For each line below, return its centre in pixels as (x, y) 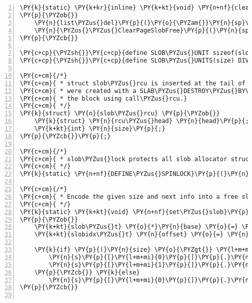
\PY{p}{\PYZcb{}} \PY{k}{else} (87, 272)
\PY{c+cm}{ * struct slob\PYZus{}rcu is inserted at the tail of (133, 83)
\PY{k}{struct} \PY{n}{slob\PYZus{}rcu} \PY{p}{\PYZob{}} (120, 114)
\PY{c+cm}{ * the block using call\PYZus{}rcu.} (104, 98)
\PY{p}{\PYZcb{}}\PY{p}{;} (65, 136)
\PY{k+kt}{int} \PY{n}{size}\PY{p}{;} (100, 129)
